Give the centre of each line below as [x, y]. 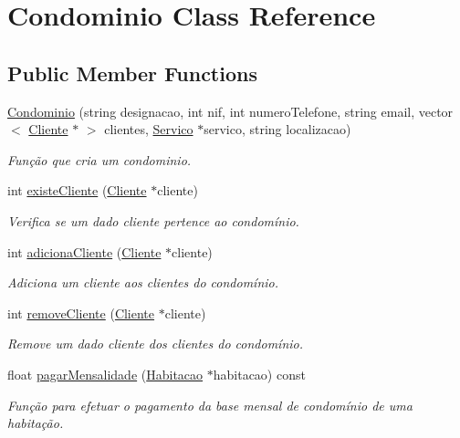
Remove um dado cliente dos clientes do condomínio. [156, 344]
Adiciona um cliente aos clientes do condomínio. [143, 282]
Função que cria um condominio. [99, 159]
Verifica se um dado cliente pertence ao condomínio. [153, 220]
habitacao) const [259, 374]
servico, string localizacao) [277, 129]
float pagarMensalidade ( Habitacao [105, 374]
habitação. [36, 423]
